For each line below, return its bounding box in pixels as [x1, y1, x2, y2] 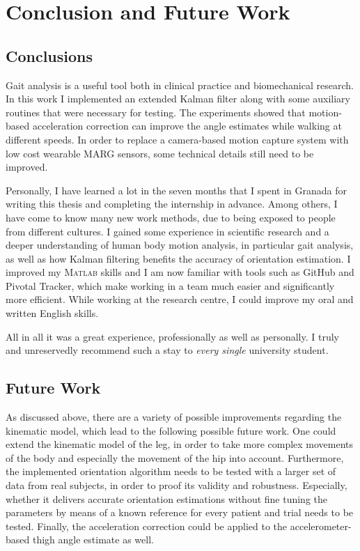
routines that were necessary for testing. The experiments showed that [6, 104, 306, 119]
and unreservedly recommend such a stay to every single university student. [6, 343, 329, 357]
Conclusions [6, 45, 93, 66]
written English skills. [6, 306, 99, 320]
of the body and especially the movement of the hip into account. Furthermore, [6, 450, 344, 465]
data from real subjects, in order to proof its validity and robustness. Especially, [6, 478, 347, 492]
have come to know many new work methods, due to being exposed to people [6, 210, 336, 224]
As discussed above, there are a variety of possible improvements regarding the [6, 410, 342, 424]
